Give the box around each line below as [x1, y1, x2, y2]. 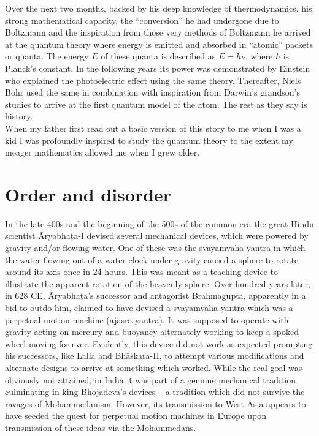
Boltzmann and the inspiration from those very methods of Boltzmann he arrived [5, 26, 311, 39]
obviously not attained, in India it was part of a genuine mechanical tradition [5, 373, 296, 386]
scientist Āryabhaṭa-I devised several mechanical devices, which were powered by [5, 229, 309, 242]
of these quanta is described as [101, 50, 216, 62]
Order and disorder [5, 181, 172, 206]
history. [5, 110, 33, 122]
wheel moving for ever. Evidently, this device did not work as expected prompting [5, 337, 313, 350]
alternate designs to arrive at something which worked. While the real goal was [5, 361, 302, 374]
